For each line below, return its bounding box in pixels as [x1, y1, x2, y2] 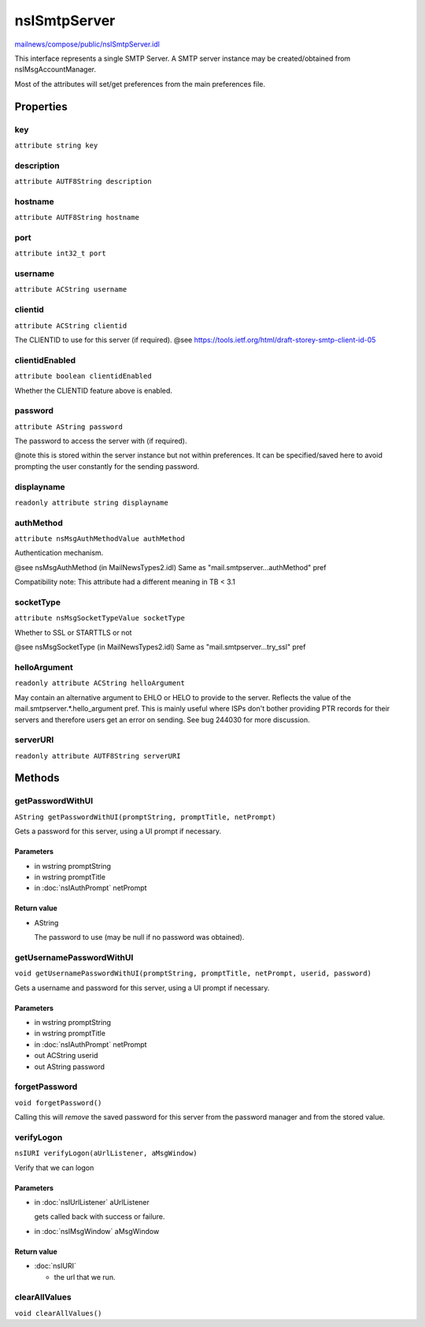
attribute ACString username [14, 285, 128, 294]
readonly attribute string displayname [14, 498, 168, 507]
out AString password [34, 1061, 105, 1072]
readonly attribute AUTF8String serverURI [14, 751, 181, 760]
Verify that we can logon [14, 1163, 94, 1172]
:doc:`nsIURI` [34, 1262, 76, 1271]
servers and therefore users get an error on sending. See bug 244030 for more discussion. [14, 714, 310, 725]
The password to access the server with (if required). [14, 436, 187, 445]
